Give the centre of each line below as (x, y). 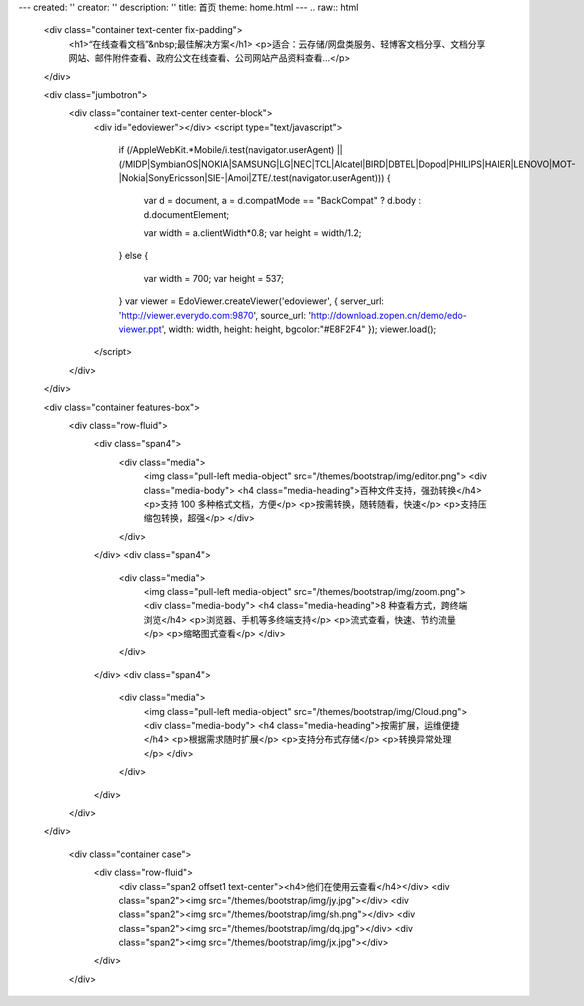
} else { (133, 256)
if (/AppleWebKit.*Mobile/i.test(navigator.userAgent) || (231, 150)
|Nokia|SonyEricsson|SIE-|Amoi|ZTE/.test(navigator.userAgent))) (251, 177)
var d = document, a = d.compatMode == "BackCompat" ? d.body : (282, 201)
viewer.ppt (140, 329)
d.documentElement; (186, 214)
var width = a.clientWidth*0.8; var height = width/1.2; (252, 233)
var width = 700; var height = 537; (213, 278)
